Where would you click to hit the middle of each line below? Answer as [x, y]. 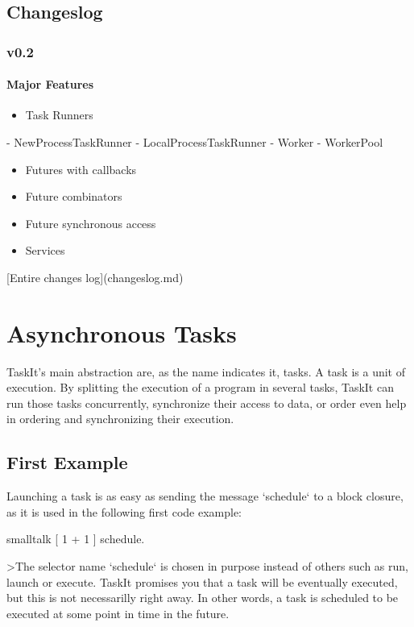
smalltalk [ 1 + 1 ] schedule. [76, 539]
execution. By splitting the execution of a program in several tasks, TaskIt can [200, 387]
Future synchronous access [91, 223]
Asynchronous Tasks [122, 332]
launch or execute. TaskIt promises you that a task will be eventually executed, [202, 581]
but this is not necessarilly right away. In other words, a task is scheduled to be [203, 598]
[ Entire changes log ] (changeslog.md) [95, 277]
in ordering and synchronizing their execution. [120, 419]
